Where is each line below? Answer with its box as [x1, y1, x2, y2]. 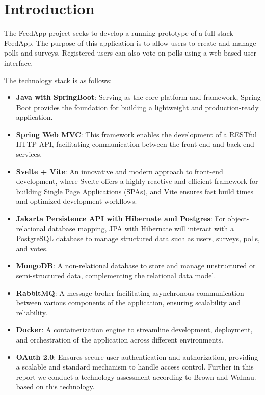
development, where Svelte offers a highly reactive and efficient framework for [16, 176, 258, 187]
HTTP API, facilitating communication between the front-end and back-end [16, 139, 254, 149]
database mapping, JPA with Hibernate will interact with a [48, 223, 234, 233]
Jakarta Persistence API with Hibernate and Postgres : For [16, 213, 225, 224]
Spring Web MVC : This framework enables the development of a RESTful [16, 128, 257, 139]
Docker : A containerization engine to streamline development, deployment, [16, 324, 253, 335]
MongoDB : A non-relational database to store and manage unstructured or [16, 260, 256, 271]
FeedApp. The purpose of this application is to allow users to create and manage [4, 37, 256, 48]
